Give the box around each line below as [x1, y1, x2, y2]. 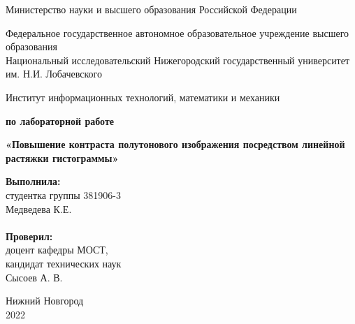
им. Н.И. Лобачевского [6, 66, 102, 81]
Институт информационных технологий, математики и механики [6, 89, 280, 104]
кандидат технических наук [6, 256, 122, 270]
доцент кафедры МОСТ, [6, 242, 108, 257]
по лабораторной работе [6, 113, 115, 128]
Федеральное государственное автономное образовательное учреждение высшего [6, 25, 349, 40]
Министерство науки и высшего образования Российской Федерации [6, 2, 297, 16]
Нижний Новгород [6, 293, 84, 308]
